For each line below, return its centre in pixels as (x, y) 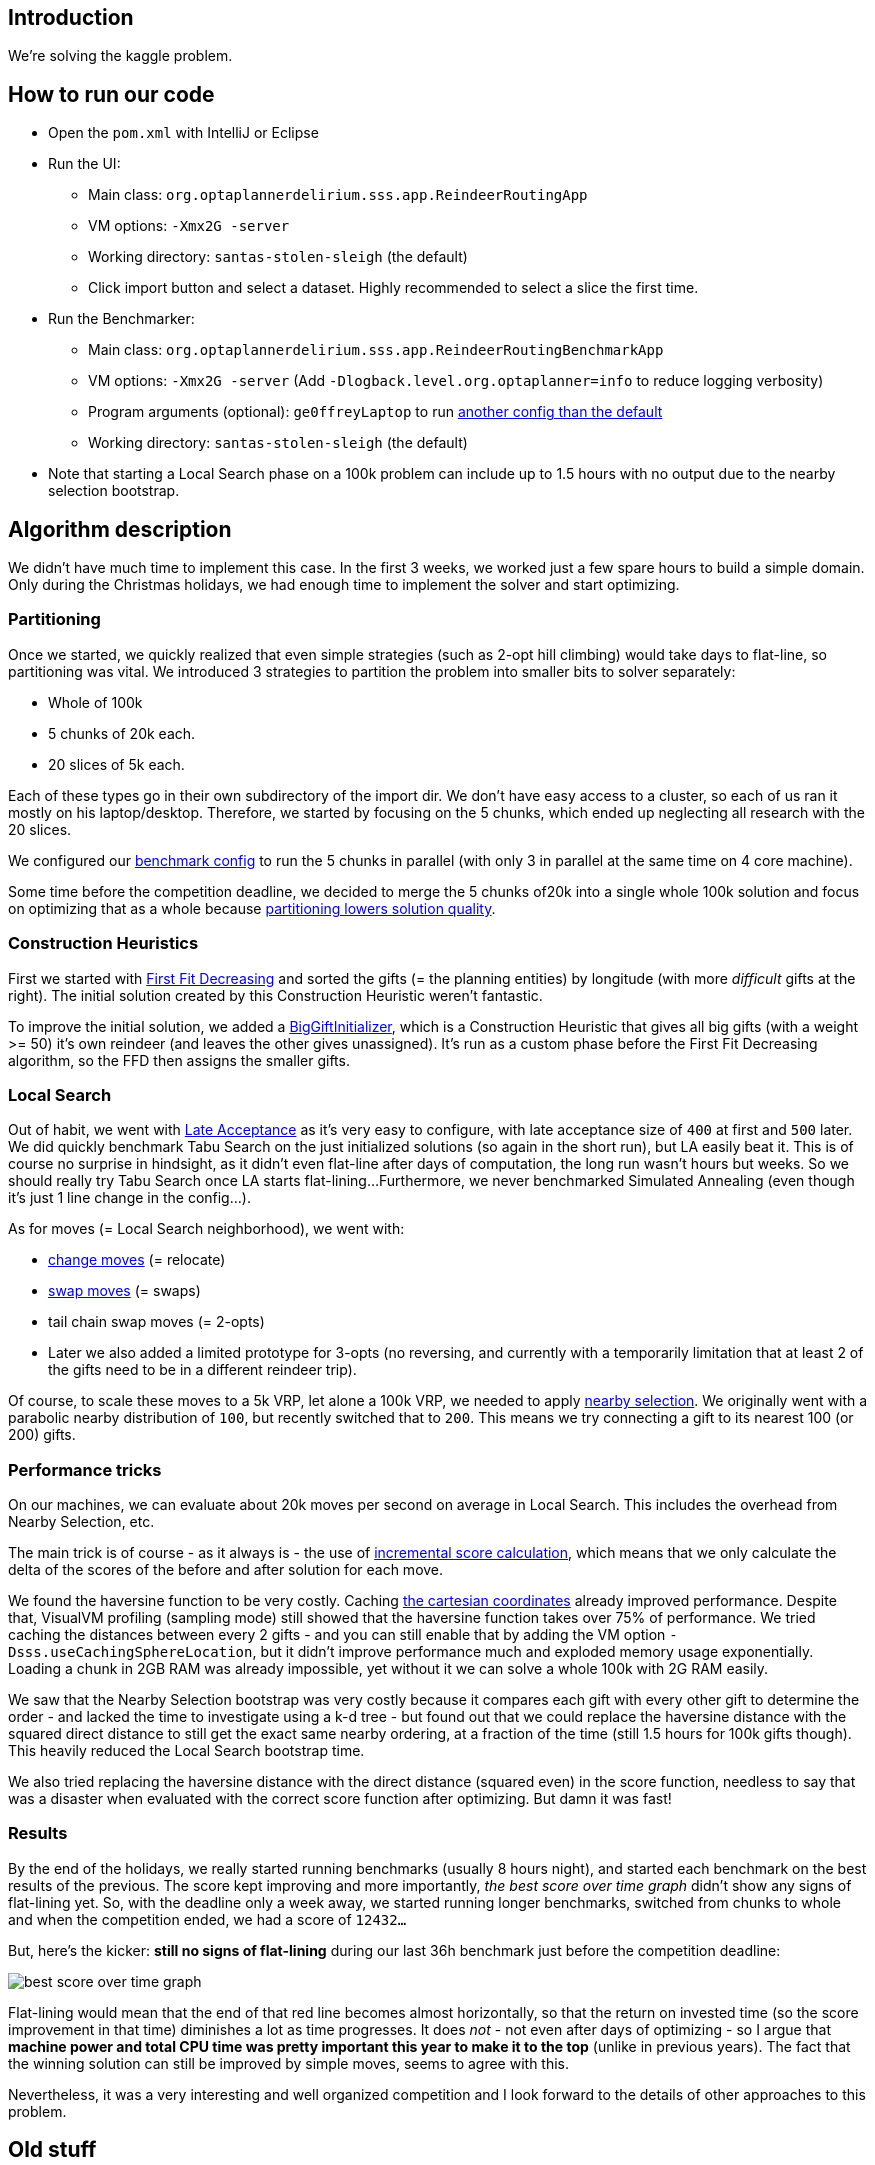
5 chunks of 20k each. (122, 733)
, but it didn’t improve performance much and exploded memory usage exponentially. (533, 1652)
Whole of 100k (95, 702)
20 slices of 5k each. (116, 764)
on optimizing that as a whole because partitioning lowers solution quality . (252, 908)
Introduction (71, 17)
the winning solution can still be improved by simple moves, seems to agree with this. (289, 2063)
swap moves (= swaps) (124, 1291)
